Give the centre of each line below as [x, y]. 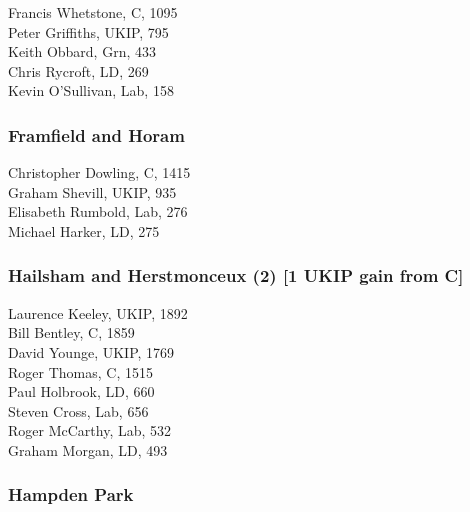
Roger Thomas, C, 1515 [80, 371]
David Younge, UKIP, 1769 [91, 351]
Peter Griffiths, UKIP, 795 [88, 31]
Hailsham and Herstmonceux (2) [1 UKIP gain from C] [236, 275]
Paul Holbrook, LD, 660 [81, 391]
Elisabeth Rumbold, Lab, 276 [98, 211]
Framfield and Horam [96, 134]
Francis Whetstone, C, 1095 [93, 12]
